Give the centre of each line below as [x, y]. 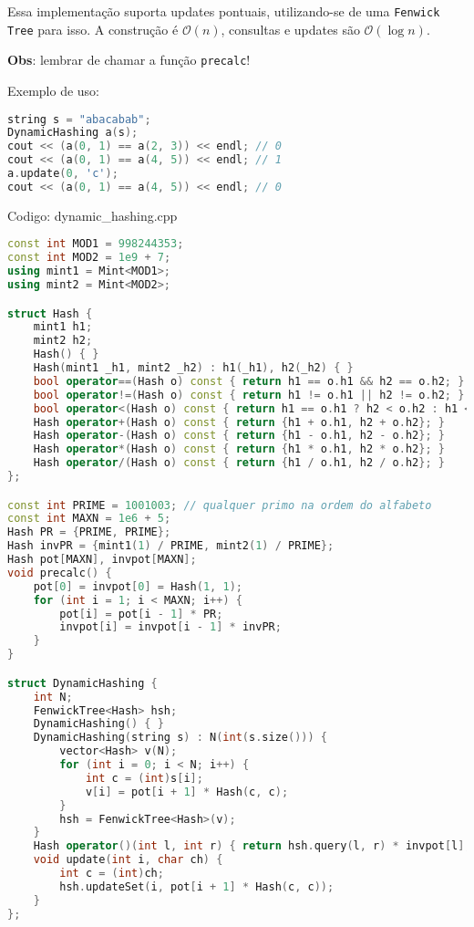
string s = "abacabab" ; [79, 119]
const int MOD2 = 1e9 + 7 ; [89, 258]
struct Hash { [50, 313]
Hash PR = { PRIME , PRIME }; [89, 532]
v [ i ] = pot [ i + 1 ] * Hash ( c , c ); [187, 792]
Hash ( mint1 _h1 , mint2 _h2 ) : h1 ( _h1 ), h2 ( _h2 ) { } [193, 368]
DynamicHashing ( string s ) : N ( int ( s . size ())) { [180, 738]
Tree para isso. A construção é [93, 29]
